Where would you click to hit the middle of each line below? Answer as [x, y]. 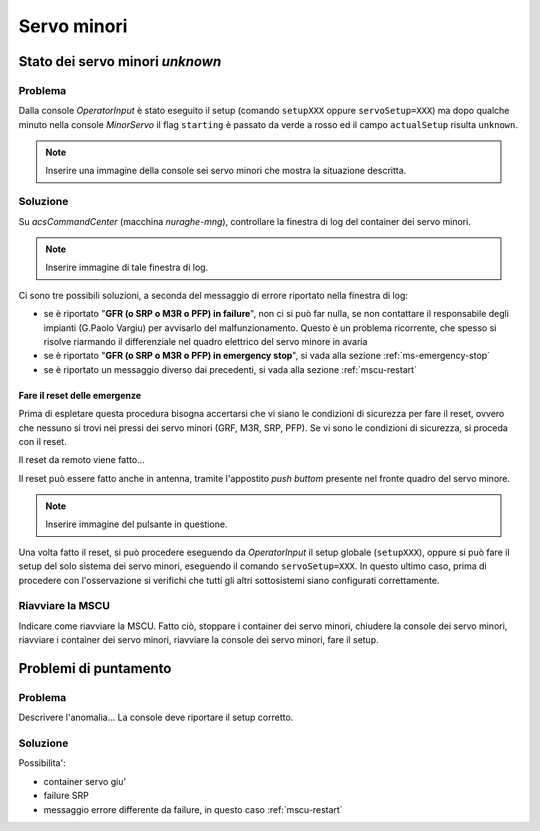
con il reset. [42, 441]
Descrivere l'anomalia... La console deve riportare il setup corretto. [156, 717]
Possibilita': [42, 763]
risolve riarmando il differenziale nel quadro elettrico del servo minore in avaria [205, 341]
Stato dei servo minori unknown [120, 61]
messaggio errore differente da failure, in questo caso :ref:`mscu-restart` [193, 809]
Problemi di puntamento [95, 668]
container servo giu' [85, 781]
